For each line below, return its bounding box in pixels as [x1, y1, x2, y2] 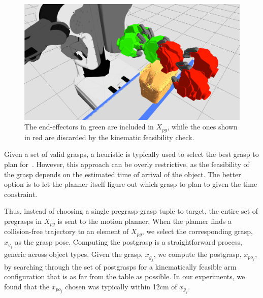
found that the [4, 281, 50, 291]
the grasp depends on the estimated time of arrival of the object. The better [4, 169, 241, 179]
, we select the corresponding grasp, [142, 226, 253, 237]
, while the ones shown [167, 121, 238, 132]
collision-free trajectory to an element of [4, 226, 129, 237]
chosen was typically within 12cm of [65, 281, 177, 291]
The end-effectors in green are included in [24, 121, 154, 132]
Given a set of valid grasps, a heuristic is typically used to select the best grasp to [4, 149, 259, 159]
